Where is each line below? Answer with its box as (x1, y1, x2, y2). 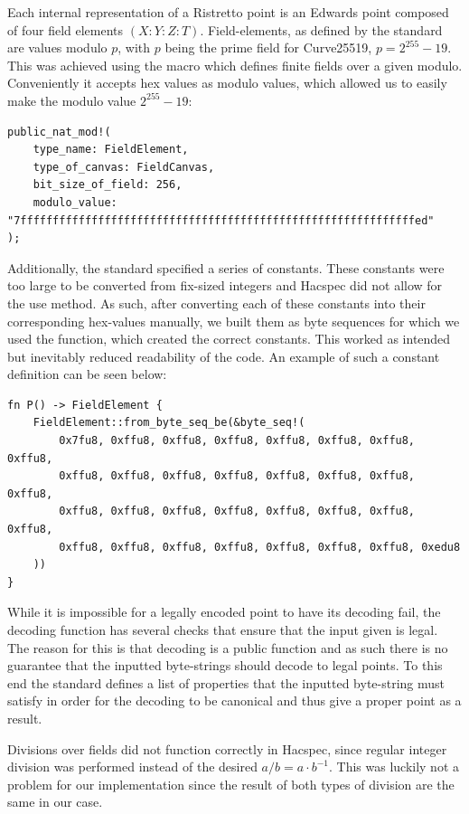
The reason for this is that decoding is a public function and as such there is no (7, 638, 448, 657)
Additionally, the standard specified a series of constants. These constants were (7, 258, 445, 277)
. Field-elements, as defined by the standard (200, 20, 443, 39)
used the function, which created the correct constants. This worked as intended (7, 329, 451, 348)
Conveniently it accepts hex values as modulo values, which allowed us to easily (7, 73, 447, 92)
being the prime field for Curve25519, (164, 38, 372, 57)
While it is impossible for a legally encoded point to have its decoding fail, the (7, 602, 441, 621)
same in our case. (7, 792, 103, 811)
